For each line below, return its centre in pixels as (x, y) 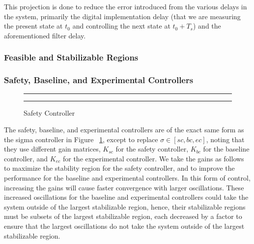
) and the (207, 26)
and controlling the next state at (121, 26)
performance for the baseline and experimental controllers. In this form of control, (127, 178)
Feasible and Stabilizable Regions (71, 57)
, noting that (225, 139)
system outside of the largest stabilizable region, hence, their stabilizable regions (125, 206)
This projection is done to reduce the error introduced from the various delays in (126, 6)
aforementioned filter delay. (45, 35)
